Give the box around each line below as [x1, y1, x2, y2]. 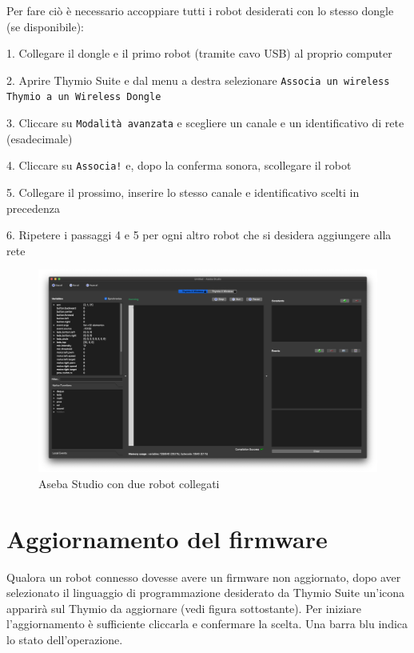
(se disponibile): [6, 18, 85, 34]
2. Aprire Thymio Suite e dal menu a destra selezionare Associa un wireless [6, 71, 390, 88]
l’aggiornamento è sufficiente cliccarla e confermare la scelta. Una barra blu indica [6, 615, 408, 632]
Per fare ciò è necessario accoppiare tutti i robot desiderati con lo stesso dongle [6, 2, 394, 18]
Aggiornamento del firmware [6, 522, 328, 555]
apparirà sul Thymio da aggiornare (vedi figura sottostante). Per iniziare [6, 599, 362, 616]
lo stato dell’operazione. [6, 631, 123, 648]
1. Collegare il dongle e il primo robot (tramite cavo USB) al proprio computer [6, 45, 392, 62]
